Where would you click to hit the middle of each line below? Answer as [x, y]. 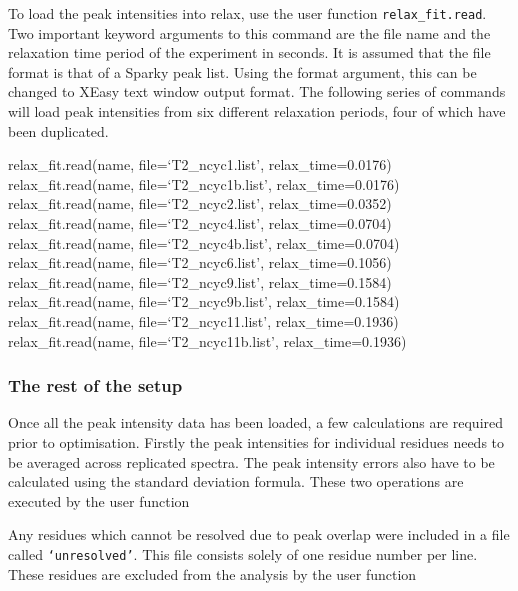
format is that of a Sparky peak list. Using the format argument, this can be [242, 71]
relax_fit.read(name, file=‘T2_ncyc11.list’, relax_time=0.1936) [203, 320]
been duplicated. [58, 130]
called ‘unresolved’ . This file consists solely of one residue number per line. [243, 553]
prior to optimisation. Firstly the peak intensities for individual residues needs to [256, 441]
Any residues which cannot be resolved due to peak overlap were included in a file [259, 534]
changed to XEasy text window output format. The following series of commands [257, 91]
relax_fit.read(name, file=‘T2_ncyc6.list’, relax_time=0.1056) [200, 262]
